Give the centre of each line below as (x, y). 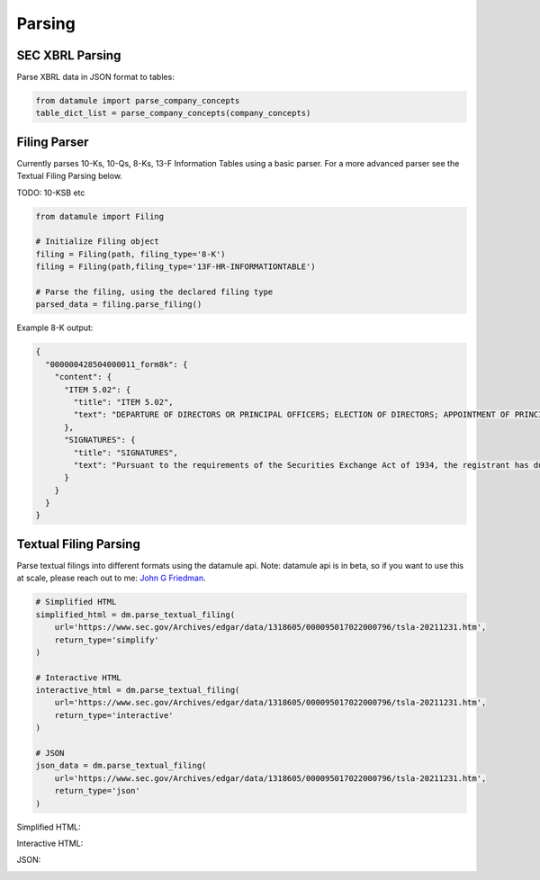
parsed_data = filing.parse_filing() (119, 305)
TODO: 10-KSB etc (51, 193)
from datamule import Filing (100, 216)
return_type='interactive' (114, 715)
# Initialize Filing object (97, 242)
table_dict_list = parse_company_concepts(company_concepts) (173, 113)
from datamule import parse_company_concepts (138, 101)
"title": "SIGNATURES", (126, 453)
